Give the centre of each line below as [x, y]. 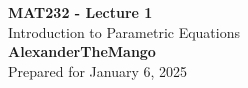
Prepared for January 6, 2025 [98, 70]
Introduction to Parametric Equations [124, 31]
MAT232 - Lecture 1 [80, 12]
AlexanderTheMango [82, 51]
